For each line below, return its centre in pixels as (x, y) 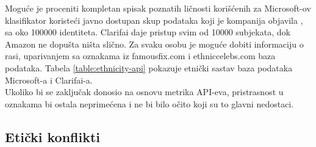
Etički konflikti (53, 136)
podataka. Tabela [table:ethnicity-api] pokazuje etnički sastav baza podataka (149, 67)
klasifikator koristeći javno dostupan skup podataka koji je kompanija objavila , (154, 20)
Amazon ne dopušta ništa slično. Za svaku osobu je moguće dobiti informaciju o (154, 44)
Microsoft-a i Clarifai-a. (49, 80)
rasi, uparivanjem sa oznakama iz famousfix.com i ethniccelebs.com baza (140, 56)
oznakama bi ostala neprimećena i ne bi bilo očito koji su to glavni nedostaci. (149, 103)
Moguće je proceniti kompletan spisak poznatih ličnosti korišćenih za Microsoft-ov (158, 8)
